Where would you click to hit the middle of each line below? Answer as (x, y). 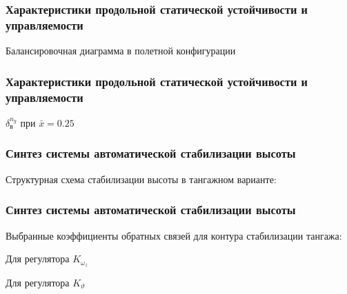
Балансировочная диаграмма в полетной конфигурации (121, 51)
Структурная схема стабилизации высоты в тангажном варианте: (141, 179)
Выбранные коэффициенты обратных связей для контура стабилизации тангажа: (174, 235)
